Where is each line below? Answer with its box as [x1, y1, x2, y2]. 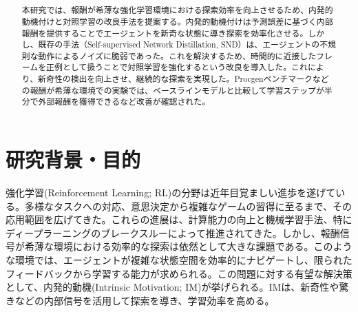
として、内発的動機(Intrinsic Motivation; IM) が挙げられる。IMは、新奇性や [6, 280, 339, 294]
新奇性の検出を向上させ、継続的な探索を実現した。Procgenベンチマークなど [38, 73, 329, 85]
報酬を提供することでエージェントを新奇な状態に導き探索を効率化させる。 [21, 27, 308, 39]
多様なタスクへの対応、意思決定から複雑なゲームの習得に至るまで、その [24, 198, 352, 213]
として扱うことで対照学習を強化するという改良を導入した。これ [62, 61, 308, 73]
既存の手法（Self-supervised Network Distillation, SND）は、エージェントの [38, 39, 320, 50]
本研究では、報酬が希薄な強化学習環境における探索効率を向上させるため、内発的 [21, 4, 333, 16]
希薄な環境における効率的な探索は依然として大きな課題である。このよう [24, 239, 352, 253]
